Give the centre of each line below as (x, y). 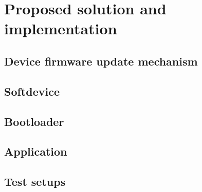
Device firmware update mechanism (101, 61)
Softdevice (32, 91)
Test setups (35, 182)
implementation (61, 28)
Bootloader (34, 121)
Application (36, 151)
